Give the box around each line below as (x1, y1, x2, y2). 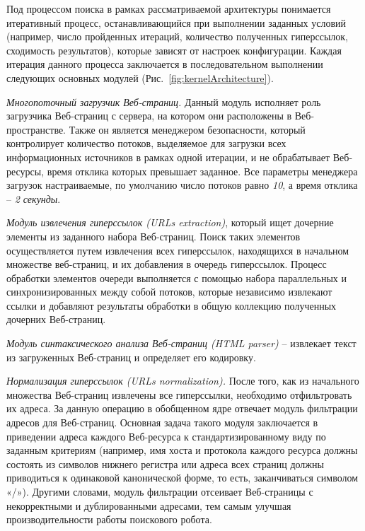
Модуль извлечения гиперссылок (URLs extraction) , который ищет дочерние (6, 215, 334, 230)
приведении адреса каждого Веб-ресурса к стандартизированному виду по (6, 428, 326, 443)
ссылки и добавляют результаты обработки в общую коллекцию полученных (6, 298, 337, 313)
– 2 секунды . (6, 191, 61, 206)
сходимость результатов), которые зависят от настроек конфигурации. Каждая (6, 42, 342, 57)
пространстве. (6, 122, 66, 136)
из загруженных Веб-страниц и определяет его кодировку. (6, 349, 256, 364)
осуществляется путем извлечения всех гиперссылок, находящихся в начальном (6, 243, 349, 257)
